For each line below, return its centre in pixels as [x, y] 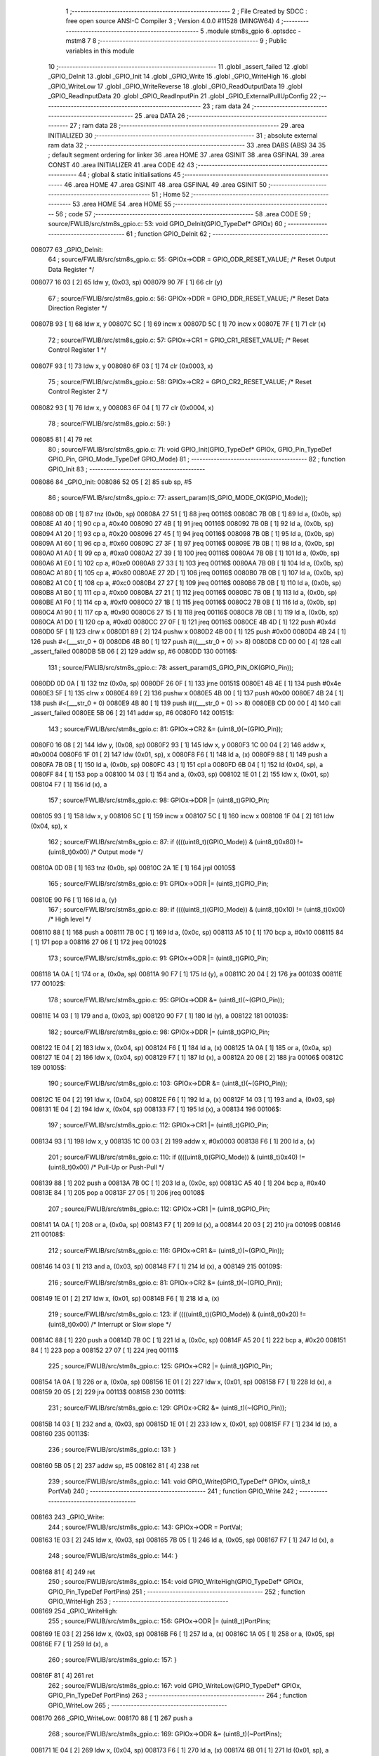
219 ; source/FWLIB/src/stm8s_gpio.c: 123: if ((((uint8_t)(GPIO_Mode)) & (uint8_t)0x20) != [177, 1314]
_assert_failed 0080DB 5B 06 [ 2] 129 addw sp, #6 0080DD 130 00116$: [134, 651]
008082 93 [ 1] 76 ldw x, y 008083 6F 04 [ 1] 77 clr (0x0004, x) [122, 407]
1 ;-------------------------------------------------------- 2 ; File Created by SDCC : [187, 11]
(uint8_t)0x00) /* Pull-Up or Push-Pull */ [106, 1167]
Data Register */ [71, 269]
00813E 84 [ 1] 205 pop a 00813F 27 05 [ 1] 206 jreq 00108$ [118, 1193]
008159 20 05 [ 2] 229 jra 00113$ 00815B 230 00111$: [108, 1391]
